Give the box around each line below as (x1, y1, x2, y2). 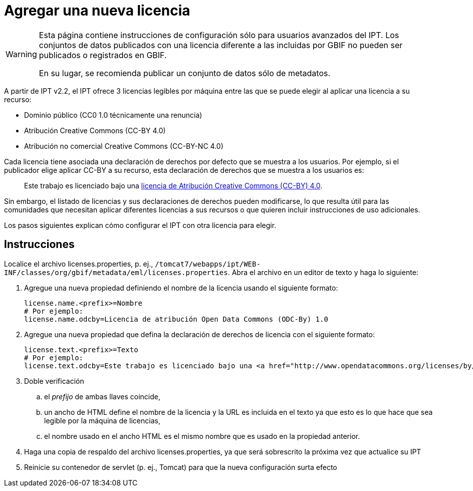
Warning (6, 49, 37, 59)
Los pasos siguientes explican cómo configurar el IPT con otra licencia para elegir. (4, 220, 277, 229)
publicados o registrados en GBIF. (39, 50, 167, 60)
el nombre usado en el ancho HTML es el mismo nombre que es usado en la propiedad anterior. (44, 431, 360, 440)
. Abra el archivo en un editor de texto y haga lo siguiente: (227, 268, 418, 277)
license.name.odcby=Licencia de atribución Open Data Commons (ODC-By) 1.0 (24, 315, 328, 323)
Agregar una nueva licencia (4, 2, 190, 19)
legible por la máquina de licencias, (44, 416, 160, 425)
